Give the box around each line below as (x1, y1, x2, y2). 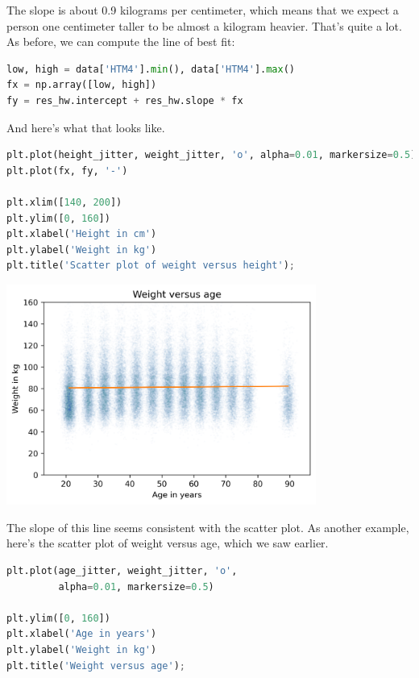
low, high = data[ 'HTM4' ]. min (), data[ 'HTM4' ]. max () (6, 63, 296, 75)
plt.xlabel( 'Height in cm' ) (6, 228, 157, 240)
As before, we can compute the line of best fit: (6, 33, 235, 50)
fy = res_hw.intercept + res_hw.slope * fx (6, 94, 243, 106)
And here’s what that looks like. (6, 119, 165, 135)
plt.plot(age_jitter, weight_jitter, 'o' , (6, 565, 238, 577)
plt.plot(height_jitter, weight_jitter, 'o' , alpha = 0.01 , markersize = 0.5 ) (6, 149, 417, 161)
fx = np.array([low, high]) (6, 79, 157, 91)
